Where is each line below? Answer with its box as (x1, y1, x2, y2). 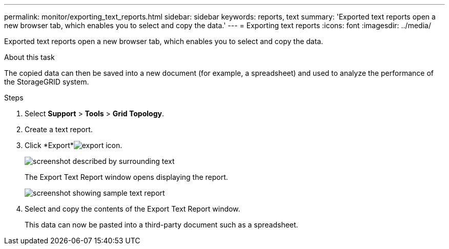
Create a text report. (25, 125, 93, 134)
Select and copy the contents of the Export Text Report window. (25, 204, 240, 213)
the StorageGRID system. (4, 77, 89, 86)
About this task (4, 53, 55, 61)
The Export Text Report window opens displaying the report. (25, 173, 228, 181)
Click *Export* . (25, 141, 123, 150)
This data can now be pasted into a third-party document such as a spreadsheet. (25, 220, 298, 229)
